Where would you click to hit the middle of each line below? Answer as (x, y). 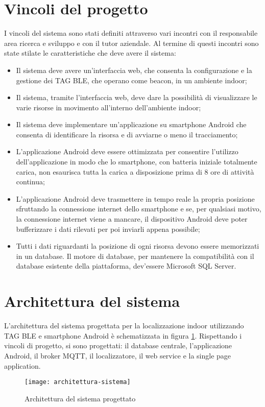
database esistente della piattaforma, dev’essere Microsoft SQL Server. (126, 266)
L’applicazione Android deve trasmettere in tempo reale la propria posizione (135, 198)
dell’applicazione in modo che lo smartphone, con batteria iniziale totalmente (137, 162)
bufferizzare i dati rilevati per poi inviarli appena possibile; (108, 229)
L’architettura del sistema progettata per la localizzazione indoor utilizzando (124, 326)
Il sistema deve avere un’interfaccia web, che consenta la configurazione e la (134, 70)
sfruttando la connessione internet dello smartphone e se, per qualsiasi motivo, (139, 209)
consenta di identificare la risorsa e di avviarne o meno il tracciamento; (127, 134)
